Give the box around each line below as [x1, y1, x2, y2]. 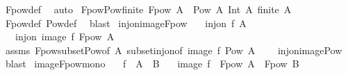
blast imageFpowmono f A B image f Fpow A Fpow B [5, 56, 299, 71]
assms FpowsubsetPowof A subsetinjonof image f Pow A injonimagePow [5, 42, 342, 57]
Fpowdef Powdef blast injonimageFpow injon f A [5, 15, 247, 30]
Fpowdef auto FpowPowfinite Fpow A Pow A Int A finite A [5, 2, 292, 16]
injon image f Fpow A [15, 29, 115, 44]
